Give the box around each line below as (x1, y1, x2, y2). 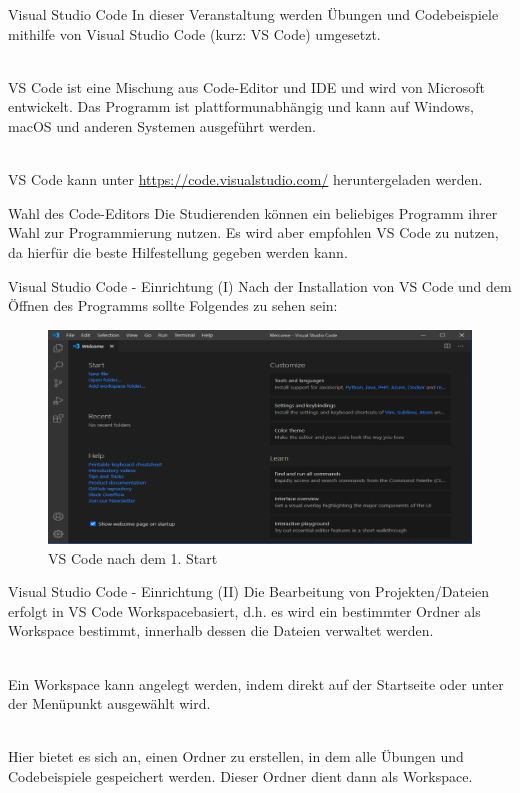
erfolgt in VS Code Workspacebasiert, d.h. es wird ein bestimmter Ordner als (8, 600, 481, 621)
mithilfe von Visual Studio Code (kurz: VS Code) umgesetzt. (8, 23, 381, 44)
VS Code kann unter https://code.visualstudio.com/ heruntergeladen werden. (8, 169, 483, 190)
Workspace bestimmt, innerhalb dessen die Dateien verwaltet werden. (8, 620, 434, 641)
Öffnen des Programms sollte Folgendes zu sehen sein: (8, 295, 338, 316)
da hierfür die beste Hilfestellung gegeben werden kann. (8, 241, 348, 262)
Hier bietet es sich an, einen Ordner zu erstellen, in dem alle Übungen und (8, 746, 464, 767)
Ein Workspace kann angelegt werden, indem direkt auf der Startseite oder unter (8, 673, 504, 694)
